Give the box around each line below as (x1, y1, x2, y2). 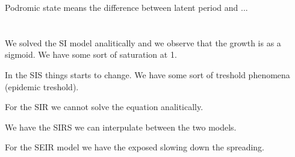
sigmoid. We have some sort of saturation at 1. (5, 48, 177, 61)
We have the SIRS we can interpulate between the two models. (5, 120, 237, 133)
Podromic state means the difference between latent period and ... (5, 1, 248, 13)
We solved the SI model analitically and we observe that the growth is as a (5, 36, 281, 49)
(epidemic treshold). (5, 80, 79, 93)
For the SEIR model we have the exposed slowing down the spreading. (5, 141, 264, 153)
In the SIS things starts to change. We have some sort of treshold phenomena (5, 68, 290, 81)
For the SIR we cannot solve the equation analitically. (5, 100, 203, 113)
